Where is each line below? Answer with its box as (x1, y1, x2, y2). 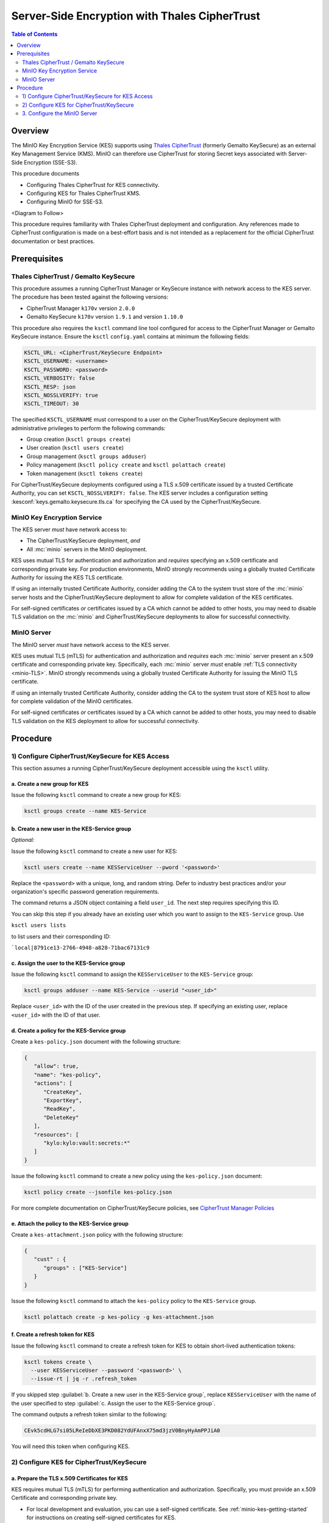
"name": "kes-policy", (34, 1071, 102, 1078)
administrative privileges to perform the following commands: (11, 424, 166, 432)
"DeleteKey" (43, 1114, 79, 1121)
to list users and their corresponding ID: (11, 933, 111, 940)
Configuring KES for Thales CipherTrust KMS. (26, 189, 141, 197)
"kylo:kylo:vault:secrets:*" (43, 1139, 130, 1147)
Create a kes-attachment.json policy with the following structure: (11, 1231, 184, 1239)
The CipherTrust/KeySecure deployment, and (26, 537, 140, 545)
